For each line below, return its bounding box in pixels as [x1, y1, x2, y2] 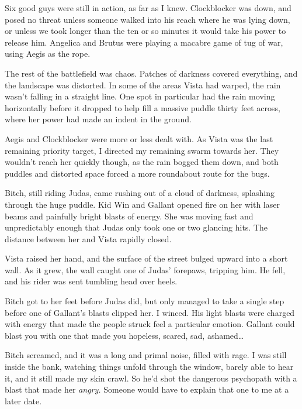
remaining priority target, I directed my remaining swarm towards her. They [5, 144, 279, 156]
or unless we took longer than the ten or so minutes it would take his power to [5, 25, 286, 37]
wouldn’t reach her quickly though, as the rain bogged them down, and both [5, 156, 279, 168]
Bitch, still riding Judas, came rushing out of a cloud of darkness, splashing [5, 187, 275, 199]
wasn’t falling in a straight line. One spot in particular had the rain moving [5, 90, 275, 102]
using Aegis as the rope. [5, 47, 91, 60]
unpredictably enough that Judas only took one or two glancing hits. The [5, 221, 268, 233]
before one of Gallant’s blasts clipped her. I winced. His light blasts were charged [5, 306, 295, 318]
